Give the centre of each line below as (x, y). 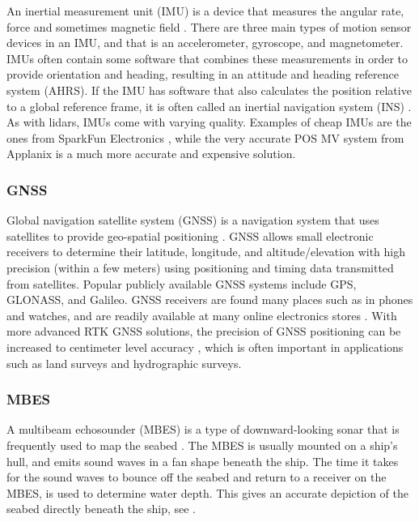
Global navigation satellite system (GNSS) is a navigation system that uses (193, 220)
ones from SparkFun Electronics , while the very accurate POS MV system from (205, 137)
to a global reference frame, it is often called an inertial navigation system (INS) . (209, 106)
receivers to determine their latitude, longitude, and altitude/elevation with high (206, 252)
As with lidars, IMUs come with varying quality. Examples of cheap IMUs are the (209, 122)
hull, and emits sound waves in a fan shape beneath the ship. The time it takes (203, 461)
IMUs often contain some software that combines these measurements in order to (207, 58)
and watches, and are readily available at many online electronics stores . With (202, 315)
